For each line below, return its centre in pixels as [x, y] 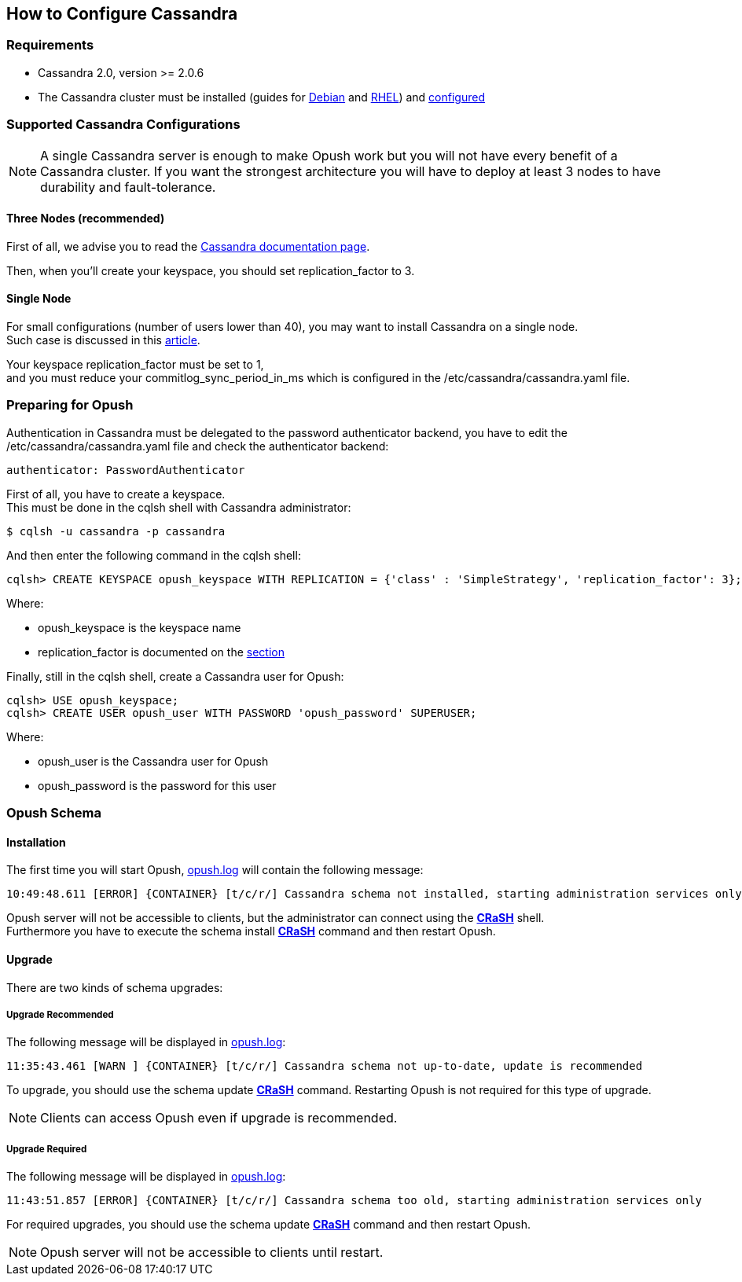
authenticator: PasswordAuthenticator [126, 470]
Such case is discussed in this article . [103, 340]
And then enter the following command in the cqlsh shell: [154, 555]
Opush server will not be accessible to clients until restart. [212, 1253]
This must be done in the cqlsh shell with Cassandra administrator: [179, 507]
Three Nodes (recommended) [86, 219]
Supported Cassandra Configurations [123, 125]
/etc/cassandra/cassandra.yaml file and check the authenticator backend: [198, 446]
